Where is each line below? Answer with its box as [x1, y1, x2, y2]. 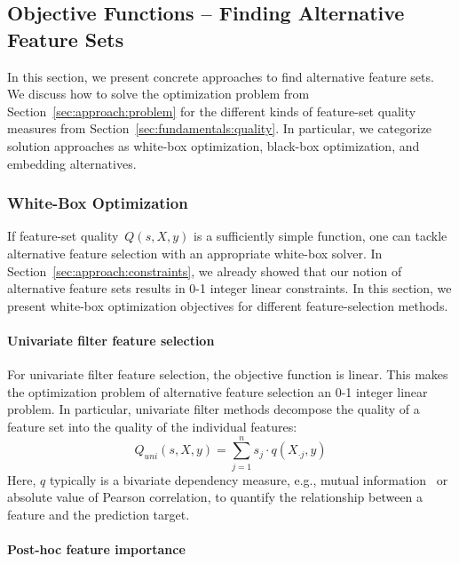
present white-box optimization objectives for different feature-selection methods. [7, 296, 448, 314]
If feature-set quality [7, 226, 119, 245]
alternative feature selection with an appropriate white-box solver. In [7, 243, 383, 262]
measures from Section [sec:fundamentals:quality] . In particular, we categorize [7, 119, 432, 138]
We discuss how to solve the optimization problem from [7, 84, 310, 103]
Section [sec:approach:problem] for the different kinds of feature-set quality [7, 101, 416, 120]
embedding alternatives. [7, 154, 137, 172]
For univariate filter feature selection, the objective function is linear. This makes [7, 365, 448, 384]
